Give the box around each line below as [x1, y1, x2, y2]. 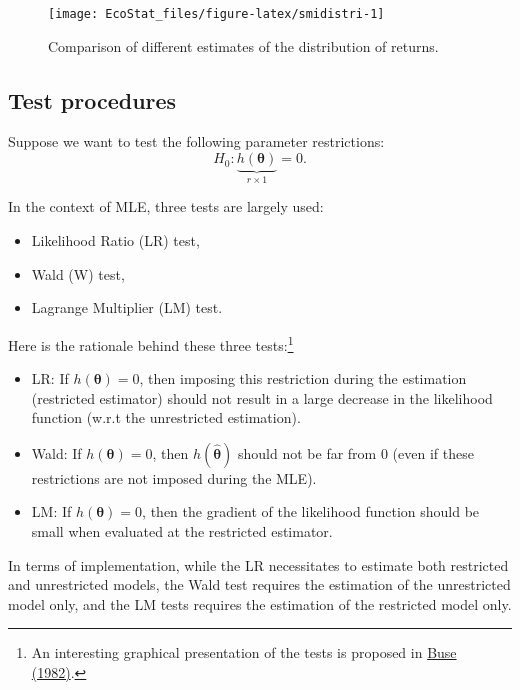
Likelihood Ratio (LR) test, [31, 230, 200, 251]
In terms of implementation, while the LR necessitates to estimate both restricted [8, 554, 509, 575]
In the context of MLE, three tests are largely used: [8, 196, 324, 217]
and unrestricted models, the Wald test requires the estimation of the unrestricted [8, 574, 511, 595]
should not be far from [238, 442, 377, 463]
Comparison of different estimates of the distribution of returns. [48, 35, 439, 56]
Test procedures [8, 84, 177, 115]
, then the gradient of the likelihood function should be [142, 501, 480, 522]
